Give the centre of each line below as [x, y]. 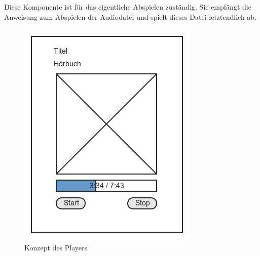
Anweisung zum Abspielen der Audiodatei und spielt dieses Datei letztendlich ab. [131, 16]
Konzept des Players [56, 247]
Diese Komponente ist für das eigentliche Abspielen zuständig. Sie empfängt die [128, 7]
